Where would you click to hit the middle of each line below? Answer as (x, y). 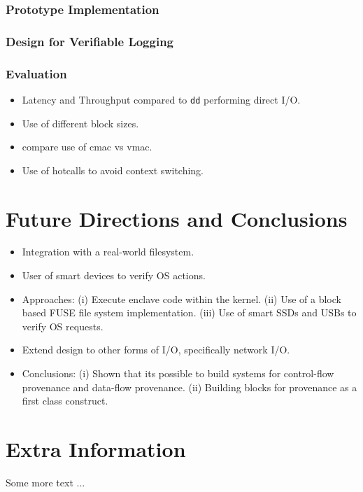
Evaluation (36, 73)
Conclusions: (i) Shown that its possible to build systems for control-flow (178, 373)
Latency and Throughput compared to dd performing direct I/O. (161, 99)
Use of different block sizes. (80, 123)
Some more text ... (45, 482)
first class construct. (65, 401)
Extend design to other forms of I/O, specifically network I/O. (156, 350)
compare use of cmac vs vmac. (87, 147)
